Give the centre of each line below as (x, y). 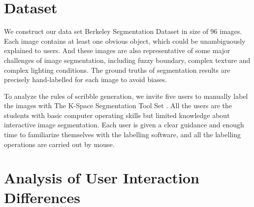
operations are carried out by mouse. (59, 144)
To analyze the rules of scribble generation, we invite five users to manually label (126, 96)
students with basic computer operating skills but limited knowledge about (117, 115)
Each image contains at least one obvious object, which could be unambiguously (125, 41)
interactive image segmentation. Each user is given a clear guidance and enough (124, 125)
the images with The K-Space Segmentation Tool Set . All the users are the (118, 105)
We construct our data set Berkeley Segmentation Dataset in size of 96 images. (123, 31)
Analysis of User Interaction (102, 178)
